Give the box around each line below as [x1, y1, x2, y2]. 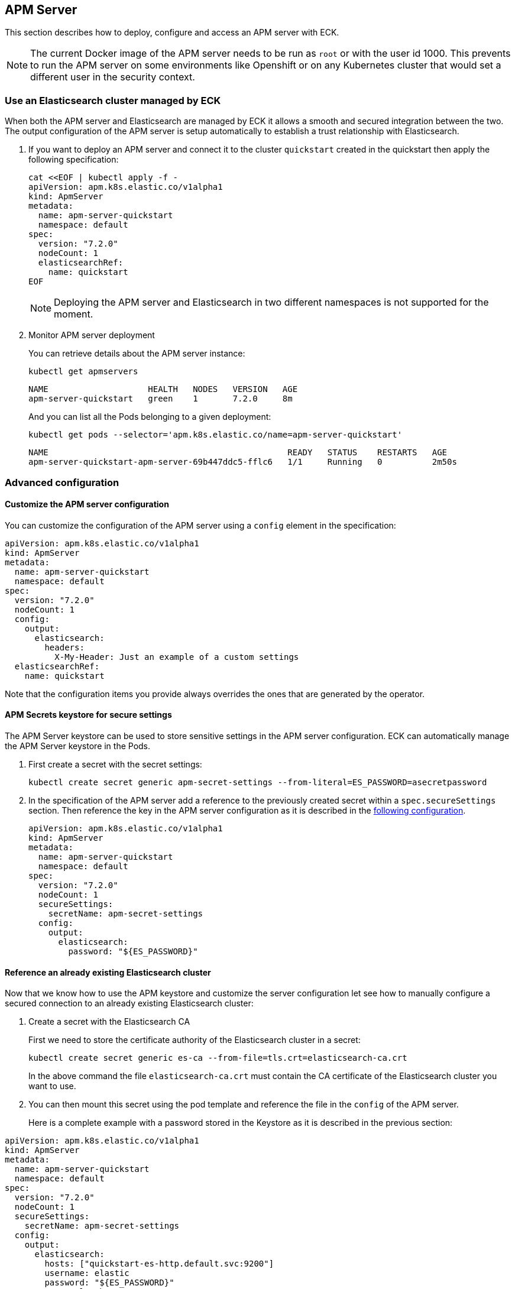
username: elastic [44, 1268, 129, 1278]
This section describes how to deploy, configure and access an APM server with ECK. [5, 27, 339, 38]
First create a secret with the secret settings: [28, 759, 202, 769]
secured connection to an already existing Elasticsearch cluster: [5, 998, 254, 1009]
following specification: [28, 154, 119, 165]
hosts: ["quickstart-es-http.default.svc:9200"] [44, 1259, 274, 1269]
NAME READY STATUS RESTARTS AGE [28, 448, 448, 458]
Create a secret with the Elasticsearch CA [28, 1016, 190, 1027]
